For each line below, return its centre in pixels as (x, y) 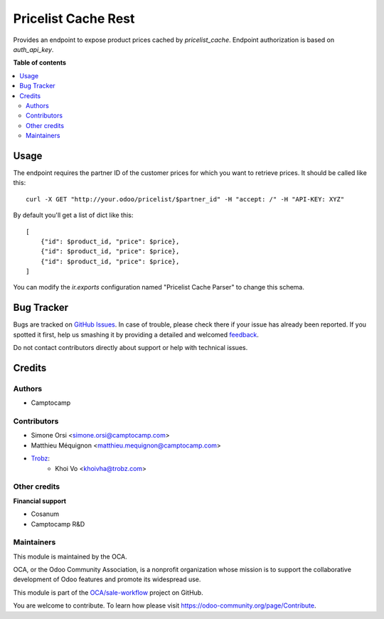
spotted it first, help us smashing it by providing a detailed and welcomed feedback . (136, 334)
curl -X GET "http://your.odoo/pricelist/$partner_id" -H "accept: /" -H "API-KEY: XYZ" (185, 199)
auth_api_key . (33, 49)
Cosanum (45, 514)
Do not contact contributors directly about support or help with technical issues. (130, 348)
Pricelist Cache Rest (74, 18)
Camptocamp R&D (58, 524)
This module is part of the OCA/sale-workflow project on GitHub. (108, 592)
